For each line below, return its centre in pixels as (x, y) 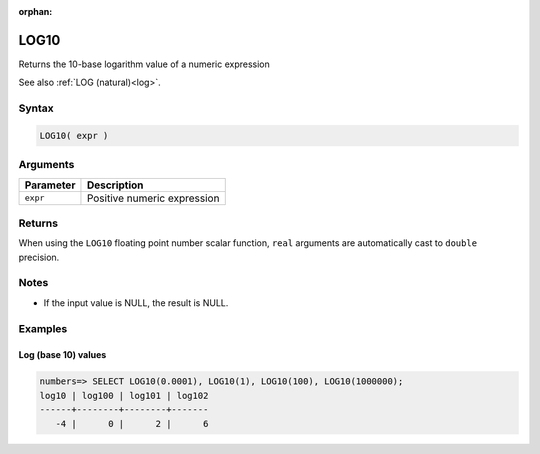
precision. (39, 257)
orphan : (35, 11)
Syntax (36, 108)
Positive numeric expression (153, 198)
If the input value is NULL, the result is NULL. (136, 302)
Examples (43, 328)
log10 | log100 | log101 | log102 (124, 395)
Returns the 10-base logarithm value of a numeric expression (144, 64)
